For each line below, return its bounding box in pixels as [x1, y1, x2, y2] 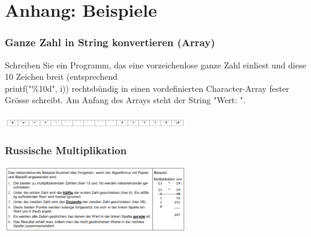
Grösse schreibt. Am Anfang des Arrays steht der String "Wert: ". [5, 94, 246, 106]
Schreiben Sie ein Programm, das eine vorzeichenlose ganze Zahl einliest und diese [5, 58, 306, 71]
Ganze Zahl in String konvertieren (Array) [5, 35, 215, 50]
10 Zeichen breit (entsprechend [5, 70, 117, 83]
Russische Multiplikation [5, 143, 127, 158]
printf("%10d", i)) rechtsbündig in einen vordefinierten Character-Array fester [5, 82, 289, 94]
